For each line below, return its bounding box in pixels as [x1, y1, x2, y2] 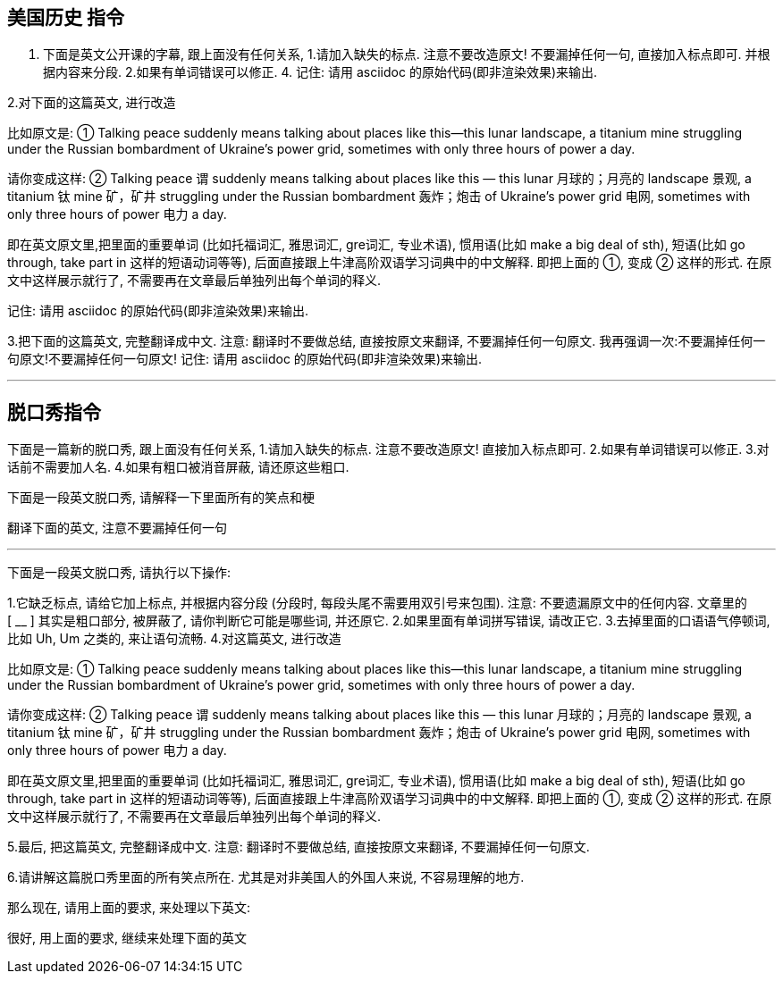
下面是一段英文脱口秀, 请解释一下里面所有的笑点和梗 [7, 490, 315, 506]
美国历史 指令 [7, 6, 124, 29]
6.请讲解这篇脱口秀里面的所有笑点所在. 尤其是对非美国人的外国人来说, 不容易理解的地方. [7, 869, 525, 885]
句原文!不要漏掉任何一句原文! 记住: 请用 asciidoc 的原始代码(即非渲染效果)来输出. [7, 351, 483, 367]
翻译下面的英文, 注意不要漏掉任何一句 [7, 520, 227, 536]
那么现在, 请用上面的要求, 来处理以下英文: [7, 900, 250, 916]
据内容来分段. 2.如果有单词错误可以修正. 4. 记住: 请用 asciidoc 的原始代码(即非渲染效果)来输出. [43, 64, 598, 80]
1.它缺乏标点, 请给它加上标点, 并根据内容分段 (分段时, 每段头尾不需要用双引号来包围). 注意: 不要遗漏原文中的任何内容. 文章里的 [7, 595, 747, 611]
